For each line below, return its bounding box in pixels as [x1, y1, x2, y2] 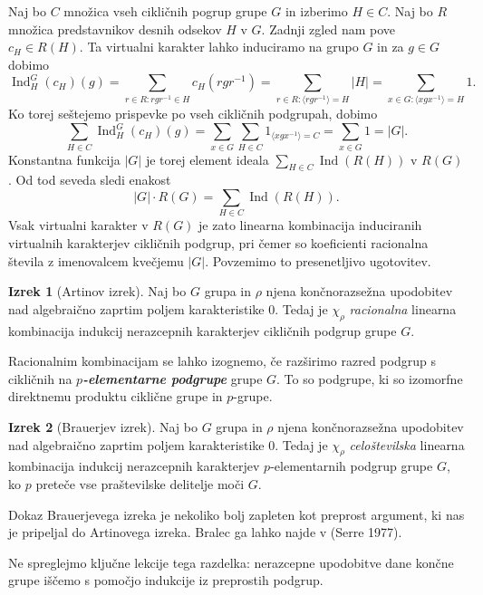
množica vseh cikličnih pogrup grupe [63, 2, 267, 20]
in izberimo [285, 2, 348, 20]
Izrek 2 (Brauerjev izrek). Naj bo [8, 417, 198, 436]
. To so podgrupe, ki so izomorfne [276, 369, 463, 388]
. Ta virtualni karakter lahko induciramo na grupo [79, 37, 359, 56]
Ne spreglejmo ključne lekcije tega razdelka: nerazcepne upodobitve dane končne [8, 552, 454, 571]
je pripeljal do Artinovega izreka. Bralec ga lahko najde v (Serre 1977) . [8, 523, 402, 542]
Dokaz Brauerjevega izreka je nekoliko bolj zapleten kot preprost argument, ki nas [8, 504, 465, 523]
